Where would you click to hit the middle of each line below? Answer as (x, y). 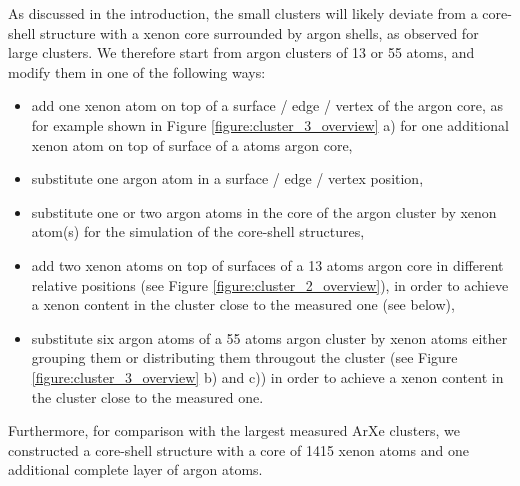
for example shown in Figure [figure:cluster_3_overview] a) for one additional (270, 124)
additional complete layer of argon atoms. (135, 469)
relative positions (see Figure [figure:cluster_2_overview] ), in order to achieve (270, 284)
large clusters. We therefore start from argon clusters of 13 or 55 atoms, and (241, 52)
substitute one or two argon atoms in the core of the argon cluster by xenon (264, 211)
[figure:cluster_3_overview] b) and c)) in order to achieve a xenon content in (267, 376)
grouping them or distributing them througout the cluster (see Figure (244, 357)
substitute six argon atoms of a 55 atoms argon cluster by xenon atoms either (269, 337)
